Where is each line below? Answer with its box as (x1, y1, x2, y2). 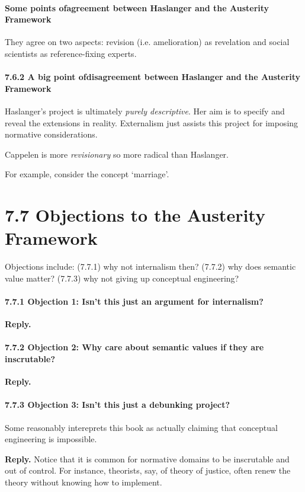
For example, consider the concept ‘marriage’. (5, 168, 169, 180)
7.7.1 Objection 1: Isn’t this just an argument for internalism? (5, 295, 264, 308)
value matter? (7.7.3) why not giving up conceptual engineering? (5, 271, 239, 284)
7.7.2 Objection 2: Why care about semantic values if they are (5, 341, 264, 353)
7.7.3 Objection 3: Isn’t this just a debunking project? (5, 398, 230, 411)
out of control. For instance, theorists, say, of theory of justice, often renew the (5, 464, 291, 477)
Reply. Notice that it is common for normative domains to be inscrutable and (5, 452, 290, 465)
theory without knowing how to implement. (5, 475, 162, 488)
